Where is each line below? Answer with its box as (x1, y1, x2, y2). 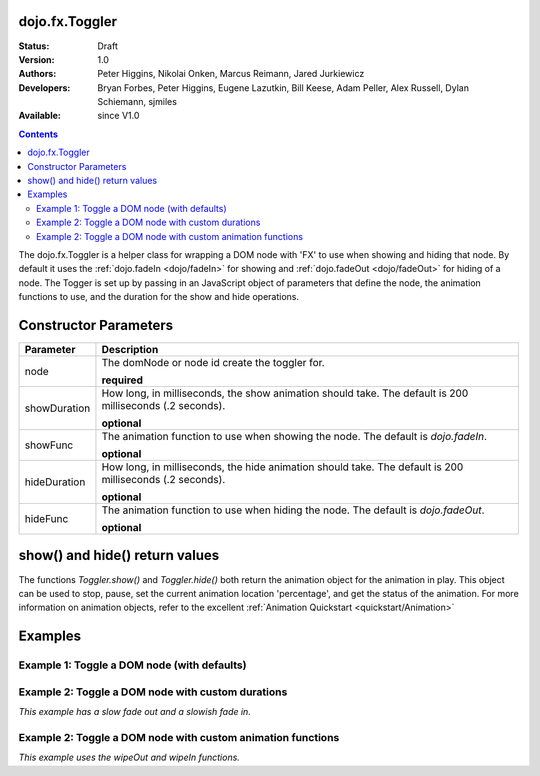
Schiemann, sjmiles (97, 96, 177, 108)
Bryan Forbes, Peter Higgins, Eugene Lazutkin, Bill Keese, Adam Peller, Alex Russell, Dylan (97, 81, 470, 94)
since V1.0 (97, 110, 140, 122)
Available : (18, 110, 62, 122)
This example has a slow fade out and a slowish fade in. (18, 706, 252, 718)
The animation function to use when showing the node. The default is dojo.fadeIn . (101, 430, 488, 444)
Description (101, 343, 159, 357)
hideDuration (24, 475, 86, 489)
